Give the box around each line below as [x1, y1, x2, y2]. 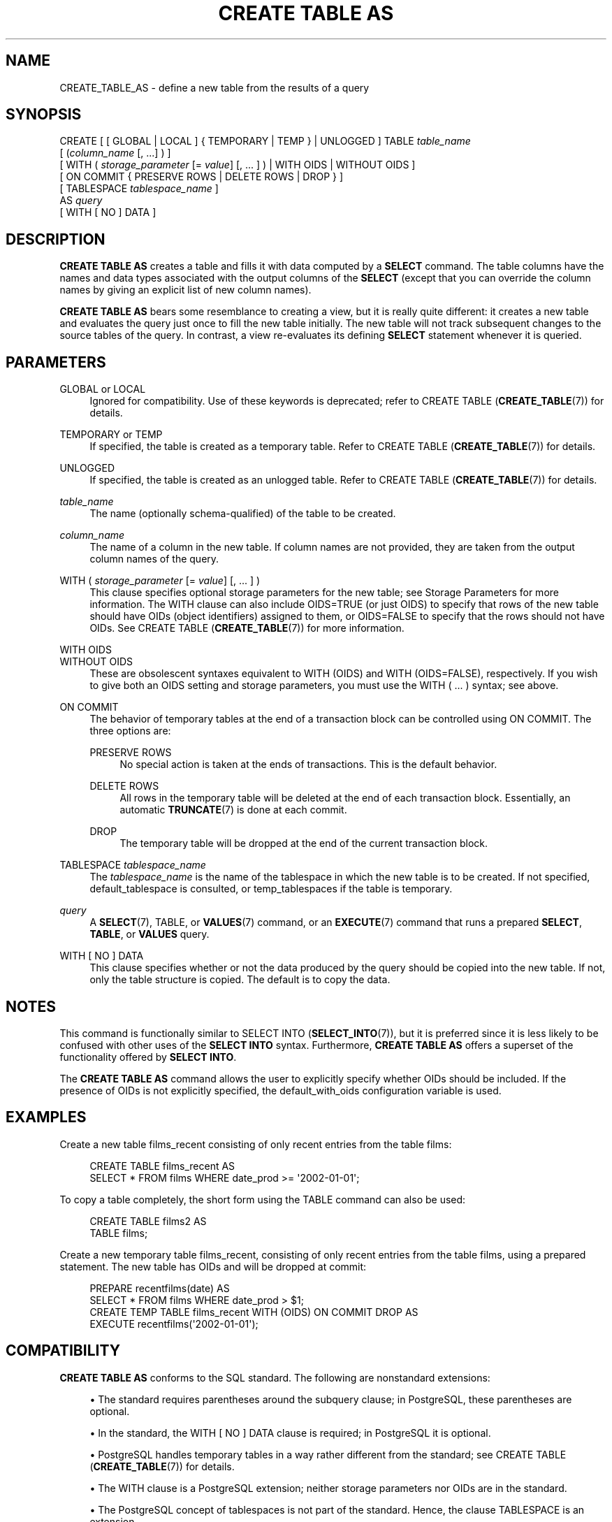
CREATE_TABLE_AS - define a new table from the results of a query [59, 81, 370, 94]
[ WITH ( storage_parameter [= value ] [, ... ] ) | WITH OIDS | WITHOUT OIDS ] [59, 159, 416, 171]
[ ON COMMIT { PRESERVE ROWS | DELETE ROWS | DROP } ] [59, 171, 344, 183]
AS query [59, 194, 103, 207]
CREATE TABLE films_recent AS [89, 1159, 235, 1172]
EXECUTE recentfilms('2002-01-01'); [89, 1317, 258, 1330]
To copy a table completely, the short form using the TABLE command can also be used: [59, 1193, 466, 1205]
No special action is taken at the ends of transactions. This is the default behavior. [119, 758, 497, 771]
